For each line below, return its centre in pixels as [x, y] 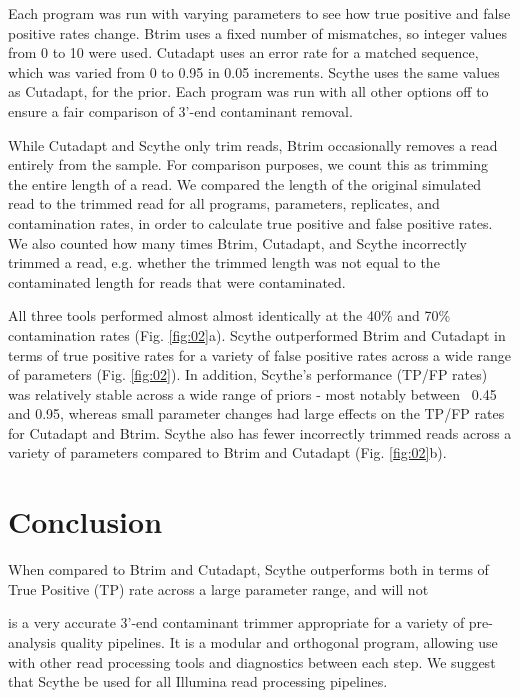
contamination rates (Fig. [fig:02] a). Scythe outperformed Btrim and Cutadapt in [257, 334]
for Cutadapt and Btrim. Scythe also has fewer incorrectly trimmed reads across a [260, 432]
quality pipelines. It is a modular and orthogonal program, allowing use [279, 641]
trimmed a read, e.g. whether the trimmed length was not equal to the [224, 262]
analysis [32, 641]
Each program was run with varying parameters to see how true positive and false [259, 13]
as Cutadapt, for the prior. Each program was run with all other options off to [248, 91]
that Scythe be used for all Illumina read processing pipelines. [198, 681]
